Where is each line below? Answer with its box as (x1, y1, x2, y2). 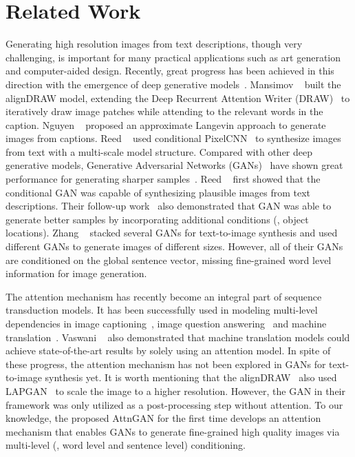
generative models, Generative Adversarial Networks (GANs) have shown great (6, 158, 343, 172)
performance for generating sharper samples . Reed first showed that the (6, 172, 321, 186)
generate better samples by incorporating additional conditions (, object (6, 212, 309, 226)
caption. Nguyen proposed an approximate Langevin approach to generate (6, 117, 326, 132)
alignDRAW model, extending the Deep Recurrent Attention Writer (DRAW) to (6, 90, 350, 105)
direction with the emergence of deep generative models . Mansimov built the (6, 77, 341, 91)
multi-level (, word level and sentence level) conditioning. (6, 438, 246, 452)
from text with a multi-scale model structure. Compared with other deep (6, 144, 312, 159)
